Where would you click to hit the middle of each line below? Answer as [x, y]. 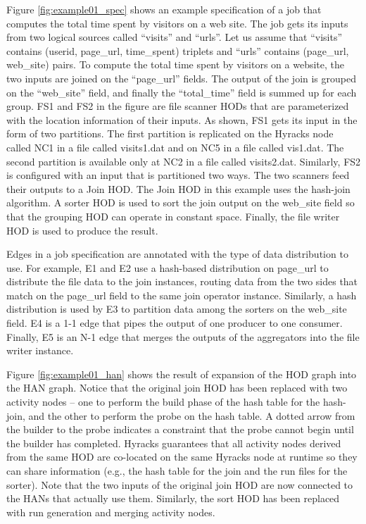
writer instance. [40, 350]
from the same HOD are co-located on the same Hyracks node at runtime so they [182, 457]
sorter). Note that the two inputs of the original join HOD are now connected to [180, 484]
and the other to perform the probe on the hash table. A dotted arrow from [192, 415]
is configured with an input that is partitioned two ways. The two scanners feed [178, 175]
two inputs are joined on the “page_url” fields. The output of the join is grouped [181, 78]
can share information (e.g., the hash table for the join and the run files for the [177, 470]
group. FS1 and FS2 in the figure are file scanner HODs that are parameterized [178, 106]
